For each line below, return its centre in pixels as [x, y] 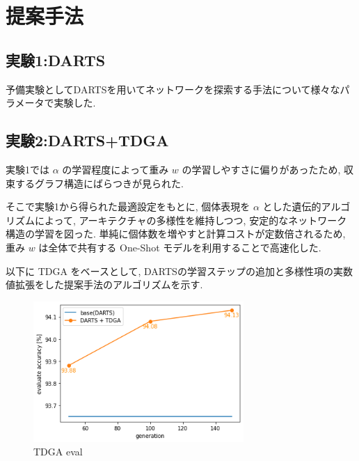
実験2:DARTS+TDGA [87, 140]
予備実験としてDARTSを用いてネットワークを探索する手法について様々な [173, 89]
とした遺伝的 [292, 206]
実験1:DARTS [56, 60]
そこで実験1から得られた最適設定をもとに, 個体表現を [128, 206]
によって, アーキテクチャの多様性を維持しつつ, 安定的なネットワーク [191, 220]
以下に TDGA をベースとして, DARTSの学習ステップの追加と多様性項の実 [174, 271]
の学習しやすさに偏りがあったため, [261, 169]
